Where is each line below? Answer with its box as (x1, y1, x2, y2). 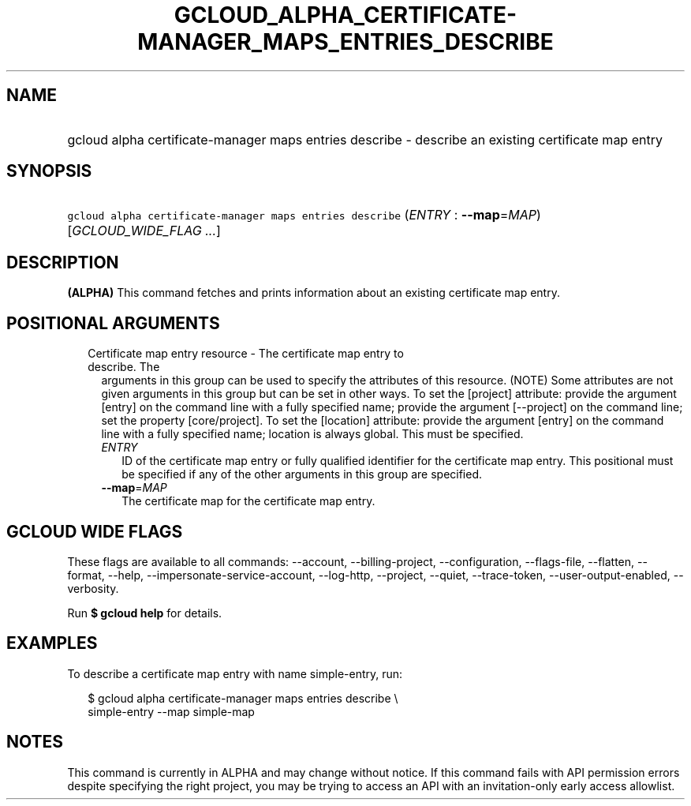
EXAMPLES (6, 633, 98, 654)
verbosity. (67, 581, 119, 595)
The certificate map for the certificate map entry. (121, 494, 375, 508)
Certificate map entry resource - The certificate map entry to (88, 347, 404, 361)
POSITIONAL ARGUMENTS (6, 313, 220, 333)
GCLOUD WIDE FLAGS (6, 521, 183, 542)
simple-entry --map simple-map (88, 704, 255, 718)
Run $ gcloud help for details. (67, 605, 222, 620)
